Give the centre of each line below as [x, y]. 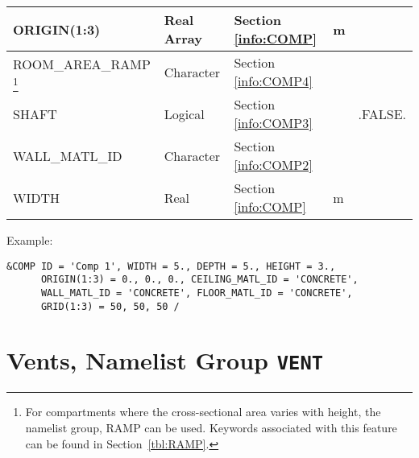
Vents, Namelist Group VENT [165, 360]
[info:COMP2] [273, 165]
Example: [30, 240]
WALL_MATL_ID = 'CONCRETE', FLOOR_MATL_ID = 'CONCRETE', [197, 293]
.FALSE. [382, 113]
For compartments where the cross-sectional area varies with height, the [203, 412]
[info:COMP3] [273, 123]
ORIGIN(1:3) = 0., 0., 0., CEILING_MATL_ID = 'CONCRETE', [199, 280]
